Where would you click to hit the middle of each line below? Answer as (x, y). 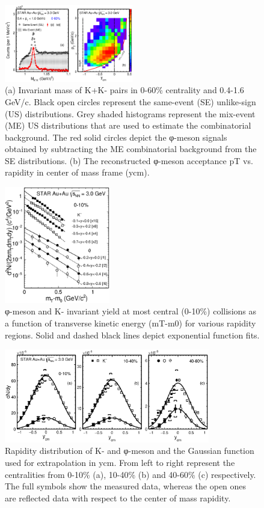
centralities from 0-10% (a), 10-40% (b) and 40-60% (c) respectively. (130, 474)
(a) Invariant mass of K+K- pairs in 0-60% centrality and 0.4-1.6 (124, 90)
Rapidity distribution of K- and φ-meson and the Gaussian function (130, 451)
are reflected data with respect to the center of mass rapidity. (118, 497)
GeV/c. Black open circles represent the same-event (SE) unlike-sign (130, 101)
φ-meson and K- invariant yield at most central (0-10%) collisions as (130, 311)
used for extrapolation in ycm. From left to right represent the (120, 462)
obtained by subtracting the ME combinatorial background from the (131, 149)
